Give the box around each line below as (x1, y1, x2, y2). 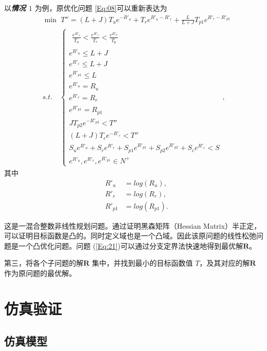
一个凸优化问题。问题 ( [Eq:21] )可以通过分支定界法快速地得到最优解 (18, 240, 243, 251)
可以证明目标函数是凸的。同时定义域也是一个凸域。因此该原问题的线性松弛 (4, 230, 256, 241)
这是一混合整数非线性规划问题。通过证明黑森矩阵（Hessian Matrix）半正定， (4, 220, 261, 231)
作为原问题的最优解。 (4, 268, 76, 279)
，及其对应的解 (199, 257, 250, 268)
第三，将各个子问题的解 (4, 257, 83, 268)
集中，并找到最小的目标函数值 (92, 257, 193, 268)
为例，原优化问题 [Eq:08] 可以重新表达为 (34, 3, 167, 13)
